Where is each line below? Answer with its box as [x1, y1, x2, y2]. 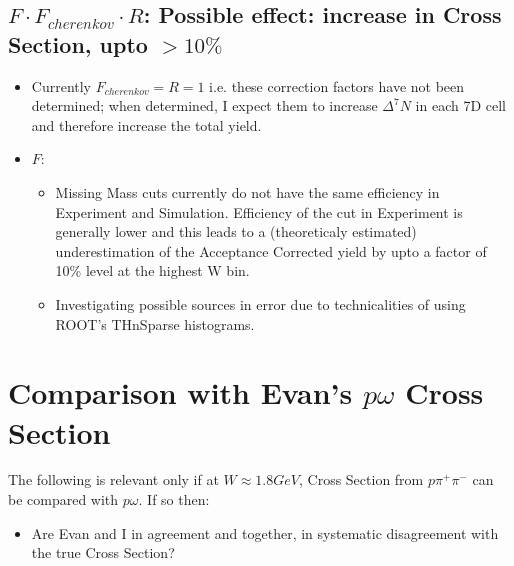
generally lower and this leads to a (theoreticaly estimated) [55, 221, 417, 242]
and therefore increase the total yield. [31, 114, 262, 135]
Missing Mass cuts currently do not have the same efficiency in [55, 181, 440, 202]
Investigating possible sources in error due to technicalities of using [55, 293, 466, 314]
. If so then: [138, 489, 210, 510]
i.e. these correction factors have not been [209, 75, 465, 96]
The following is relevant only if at [8, 469, 219, 490]
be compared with [8, 489, 119, 510]
